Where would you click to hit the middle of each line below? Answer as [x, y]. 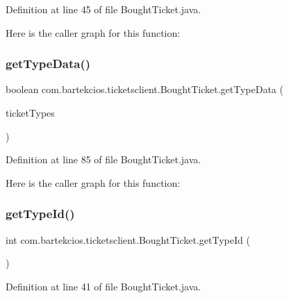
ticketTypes [30, 113]
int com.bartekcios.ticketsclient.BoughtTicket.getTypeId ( [128, 239]
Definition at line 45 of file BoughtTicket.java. [104, 9]
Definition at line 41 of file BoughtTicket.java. [104, 286]
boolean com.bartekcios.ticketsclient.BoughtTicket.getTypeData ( [144, 89]
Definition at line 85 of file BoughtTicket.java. [104, 159]
